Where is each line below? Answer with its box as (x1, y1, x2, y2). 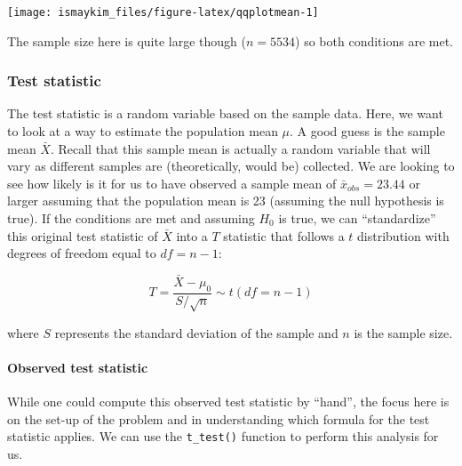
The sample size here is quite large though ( (7, 31, 246, 50)
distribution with (357, 226, 450, 245)
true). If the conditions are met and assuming (7, 209, 255, 228)
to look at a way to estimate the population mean (7, 122, 278, 141)
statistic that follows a (223, 226, 345, 245)
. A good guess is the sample (290, 122, 445, 141)
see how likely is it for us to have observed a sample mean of (7, 173, 337, 192)
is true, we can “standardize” (278, 209, 436, 228)
